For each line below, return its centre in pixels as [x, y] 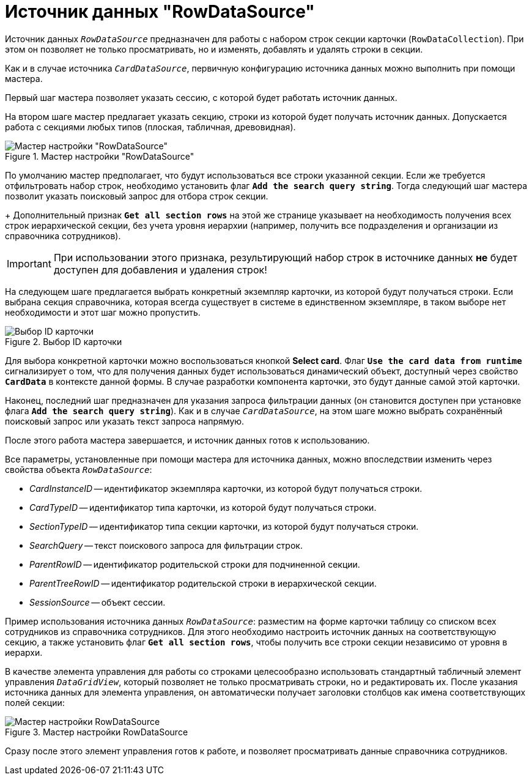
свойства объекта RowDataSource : [79, 469]
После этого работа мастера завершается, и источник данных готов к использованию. [187, 440]
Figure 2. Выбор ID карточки [64, 341]
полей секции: [35, 702]
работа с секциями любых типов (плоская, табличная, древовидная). [150, 127]
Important [29, 263]
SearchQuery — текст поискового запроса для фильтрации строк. [166, 545]
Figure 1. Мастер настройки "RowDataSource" [100, 156]
